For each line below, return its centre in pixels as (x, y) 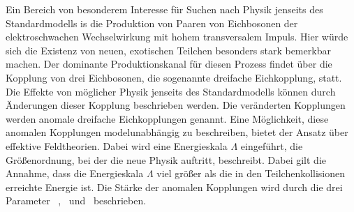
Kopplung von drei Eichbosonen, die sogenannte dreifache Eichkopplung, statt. (174, 77)
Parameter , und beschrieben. (76, 200)
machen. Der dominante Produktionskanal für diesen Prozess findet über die (169, 64)
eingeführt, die (272, 145)
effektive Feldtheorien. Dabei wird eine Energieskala (117, 145)
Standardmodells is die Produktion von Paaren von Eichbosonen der (152, 23)
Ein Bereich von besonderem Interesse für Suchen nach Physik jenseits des (164, 9)
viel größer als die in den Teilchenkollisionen (251, 173)
